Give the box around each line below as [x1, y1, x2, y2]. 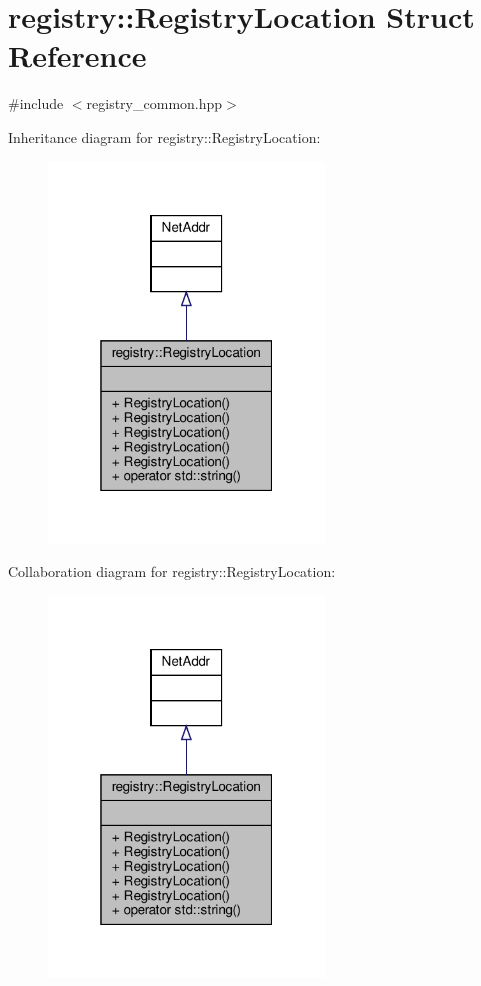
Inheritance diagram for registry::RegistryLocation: [8, 126, 321, 147]
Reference [8, 35, 147, 76]
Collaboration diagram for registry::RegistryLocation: [8, 561, 336, 582]
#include [8, 93, 64, 114]
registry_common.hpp [86, 93, 223, 114]
